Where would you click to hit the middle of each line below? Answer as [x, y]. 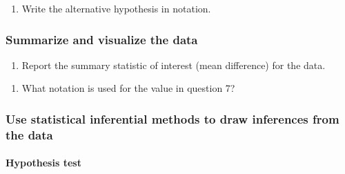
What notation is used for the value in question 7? [128, 88]
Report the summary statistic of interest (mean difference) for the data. [174, 65]
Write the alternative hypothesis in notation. [116, 8]
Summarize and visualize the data [102, 39]
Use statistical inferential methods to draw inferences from [172, 118]
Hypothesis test [43, 163]
